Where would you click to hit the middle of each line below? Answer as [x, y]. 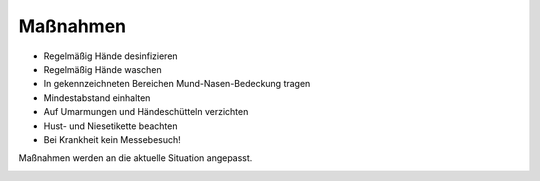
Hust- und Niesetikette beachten [110, 126]
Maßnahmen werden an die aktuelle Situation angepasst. [135, 158]
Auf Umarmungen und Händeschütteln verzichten [146, 112]
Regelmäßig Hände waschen [102, 69]
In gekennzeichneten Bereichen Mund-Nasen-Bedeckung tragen [177, 84]
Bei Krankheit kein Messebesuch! [112, 139]
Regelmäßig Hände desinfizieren [111, 56]
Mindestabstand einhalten [97, 97]
